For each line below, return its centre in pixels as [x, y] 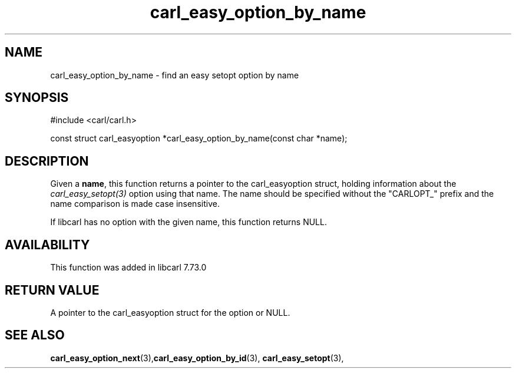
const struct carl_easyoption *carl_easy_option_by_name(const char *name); [199, 138]
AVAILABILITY [47, 245]
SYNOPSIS [37, 98]
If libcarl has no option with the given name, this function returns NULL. [188, 222]
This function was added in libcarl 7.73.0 [128, 268]
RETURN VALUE [52, 290]
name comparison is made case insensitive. [135, 204]
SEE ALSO [35, 335]
